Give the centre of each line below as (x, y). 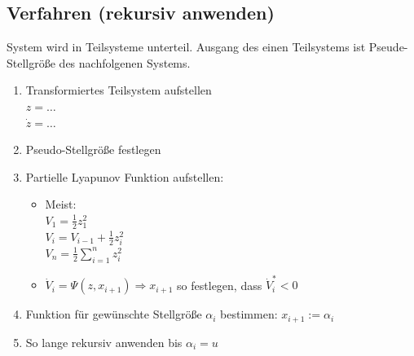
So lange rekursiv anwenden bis (104, 342)
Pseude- (388, 47)
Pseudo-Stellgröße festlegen (93, 149)
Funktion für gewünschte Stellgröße (114, 314)
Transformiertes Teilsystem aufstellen (119, 90)
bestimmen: (249, 314)
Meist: (61, 204)
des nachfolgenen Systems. (125, 62)
